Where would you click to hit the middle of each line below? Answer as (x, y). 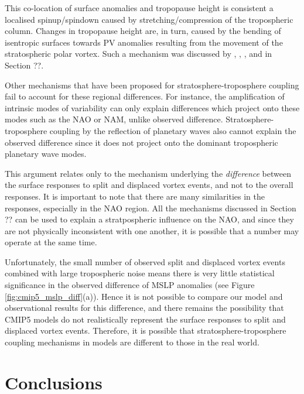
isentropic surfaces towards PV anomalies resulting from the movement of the (144, 42)
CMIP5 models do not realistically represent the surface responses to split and (145, 319)
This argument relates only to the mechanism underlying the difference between (148, 173)
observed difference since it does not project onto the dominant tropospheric (141, 142)
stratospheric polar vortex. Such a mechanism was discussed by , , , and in (139, 54)
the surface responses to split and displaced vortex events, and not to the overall (149, 185)
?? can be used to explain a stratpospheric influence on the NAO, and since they (149, 219)
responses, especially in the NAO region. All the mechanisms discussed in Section (151, 208)
